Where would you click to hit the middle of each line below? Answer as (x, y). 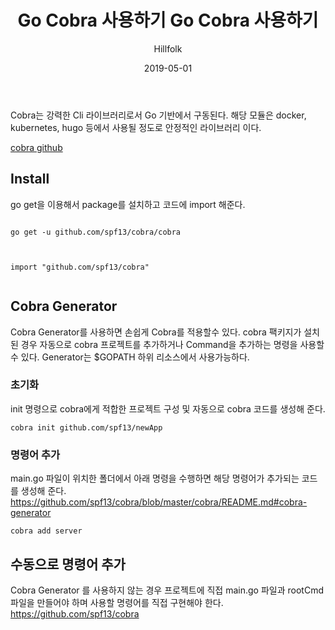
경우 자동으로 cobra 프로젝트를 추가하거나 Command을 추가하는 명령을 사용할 (172, 344)
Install (30, 179)
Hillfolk (168, 48)
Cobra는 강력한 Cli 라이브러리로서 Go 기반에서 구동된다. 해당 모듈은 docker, (158, 115)
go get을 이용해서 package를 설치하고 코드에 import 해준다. (128, 204)
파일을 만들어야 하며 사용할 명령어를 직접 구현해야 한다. (117, 602)
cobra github (36, 147)
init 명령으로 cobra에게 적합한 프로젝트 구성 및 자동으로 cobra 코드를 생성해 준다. (168, 408)
